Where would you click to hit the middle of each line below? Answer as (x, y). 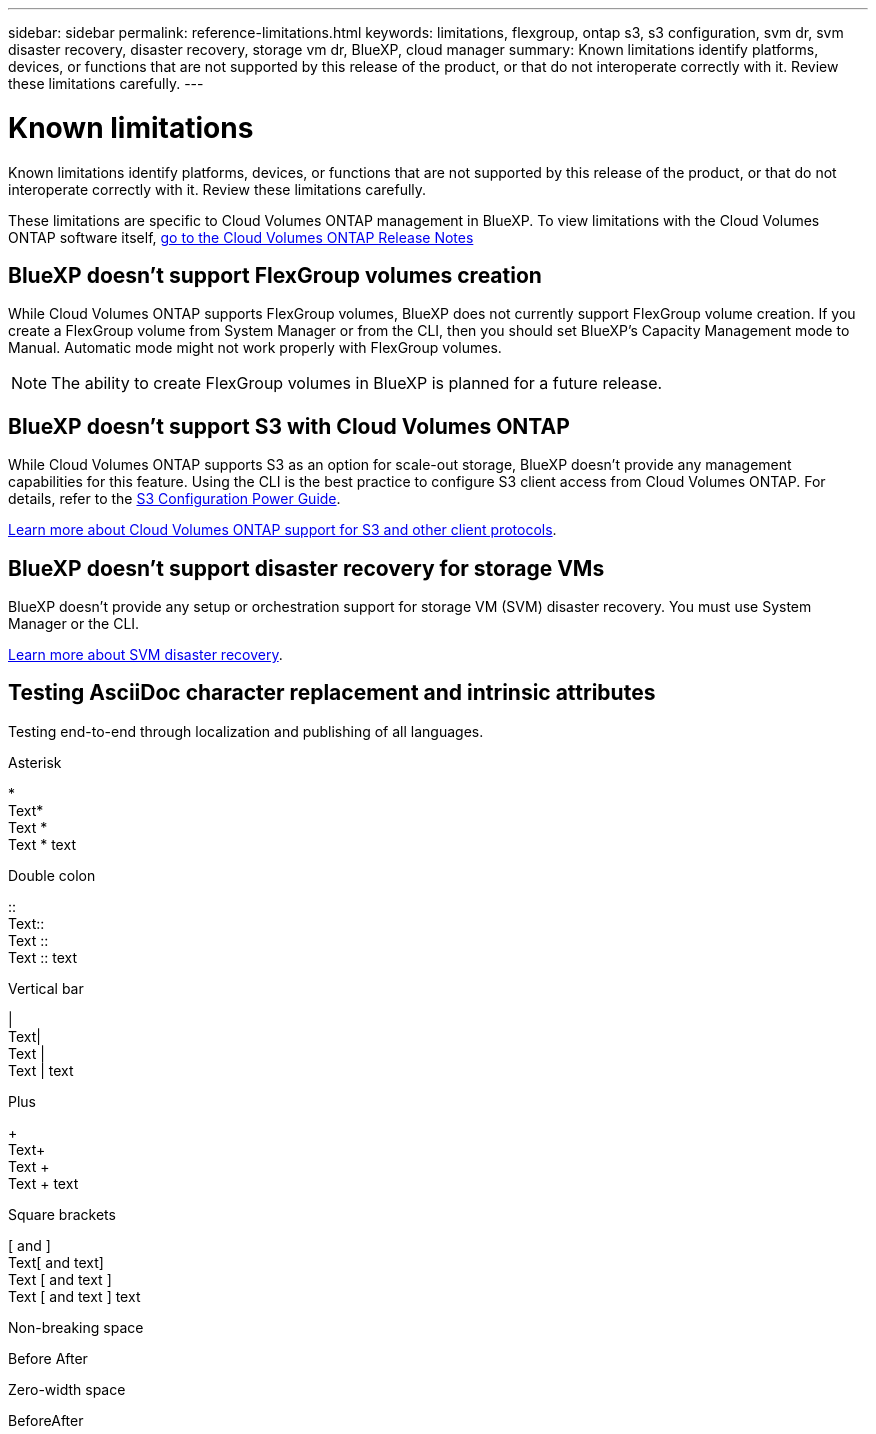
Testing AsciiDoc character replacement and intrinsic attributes (332, 693)
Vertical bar (46, 988)
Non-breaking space (76, 1327)
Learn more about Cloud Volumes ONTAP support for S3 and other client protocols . (282, 530)
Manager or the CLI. (74, 624)
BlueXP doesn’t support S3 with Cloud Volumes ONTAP (289, 426)
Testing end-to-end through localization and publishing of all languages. (246, 731)
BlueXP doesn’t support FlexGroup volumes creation (275, 275)
